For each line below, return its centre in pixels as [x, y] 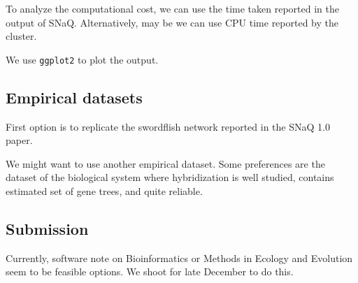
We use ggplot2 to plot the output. [82, 59]
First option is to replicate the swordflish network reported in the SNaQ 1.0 [168, 126]
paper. [19, 140]
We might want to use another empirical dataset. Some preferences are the [165, 163]
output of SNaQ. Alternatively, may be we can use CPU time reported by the [172, 22]
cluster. [21, 36]
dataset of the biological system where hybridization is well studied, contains [170, 177]
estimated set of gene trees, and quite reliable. [104, 191]
